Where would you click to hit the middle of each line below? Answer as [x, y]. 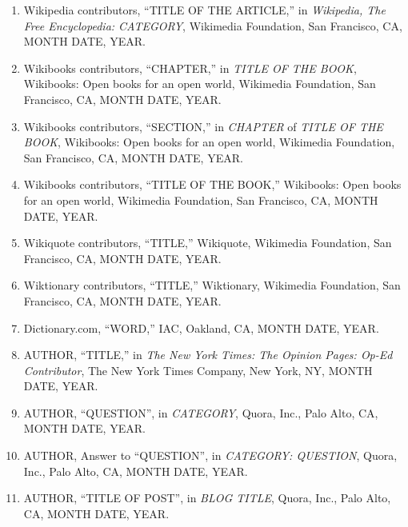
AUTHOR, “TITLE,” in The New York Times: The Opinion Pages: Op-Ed [208, 355]
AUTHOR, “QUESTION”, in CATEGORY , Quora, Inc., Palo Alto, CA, [201, 412]
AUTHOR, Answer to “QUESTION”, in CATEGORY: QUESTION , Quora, [210, 455]
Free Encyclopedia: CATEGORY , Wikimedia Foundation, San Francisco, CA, [213, 25]
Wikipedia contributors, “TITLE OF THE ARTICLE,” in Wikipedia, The [204, 10]
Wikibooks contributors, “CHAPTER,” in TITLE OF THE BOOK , [190, 68]
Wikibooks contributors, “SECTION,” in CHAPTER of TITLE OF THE [203, 126]
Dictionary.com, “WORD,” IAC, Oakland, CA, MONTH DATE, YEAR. [201, 327]
